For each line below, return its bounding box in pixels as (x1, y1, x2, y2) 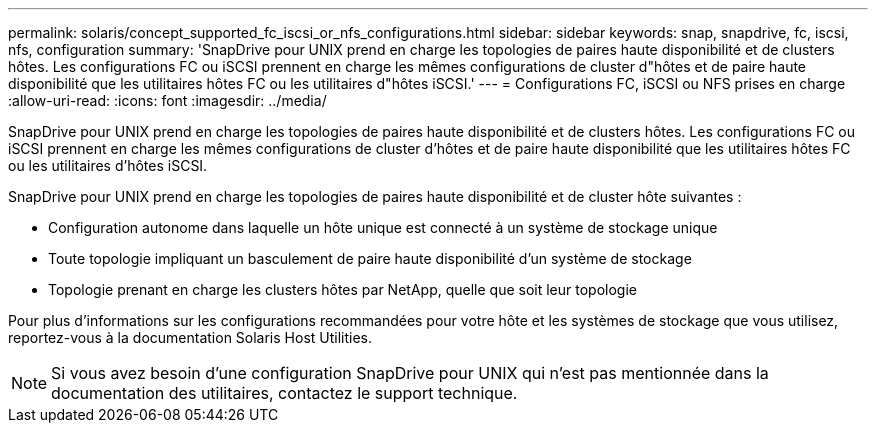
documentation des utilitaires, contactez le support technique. (51, 383, 518, 403)
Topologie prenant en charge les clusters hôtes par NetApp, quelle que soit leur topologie (48, 281, 637, 298)
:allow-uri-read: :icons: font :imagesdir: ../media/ (8, 92, 327, 109)
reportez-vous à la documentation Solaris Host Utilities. (8, 329, 373, 346)
